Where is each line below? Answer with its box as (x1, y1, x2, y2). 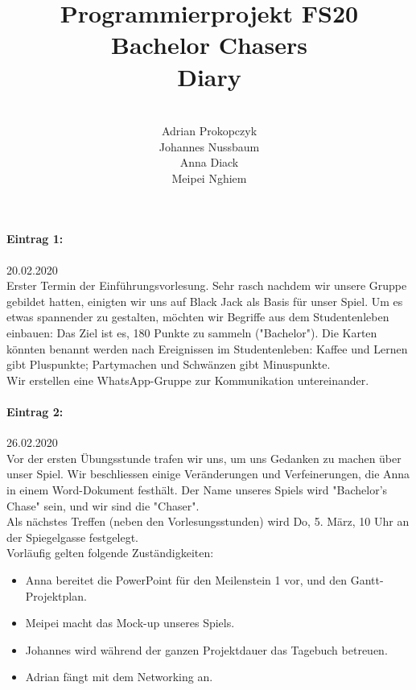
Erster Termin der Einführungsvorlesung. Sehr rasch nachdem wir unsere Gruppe (6, 277, 407, 294)
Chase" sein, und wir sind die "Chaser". (6, 497, 200, 514)
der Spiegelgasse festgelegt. (6, 528, 138, 545)
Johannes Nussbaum (159, 138, 260, 155)
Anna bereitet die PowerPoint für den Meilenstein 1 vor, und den (25, 571, 348, 588)
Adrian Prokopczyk (161, 122, 257, 139)
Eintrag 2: (6, 403, 64, 420)
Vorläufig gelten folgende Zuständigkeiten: (6, 544, 214, 561)
